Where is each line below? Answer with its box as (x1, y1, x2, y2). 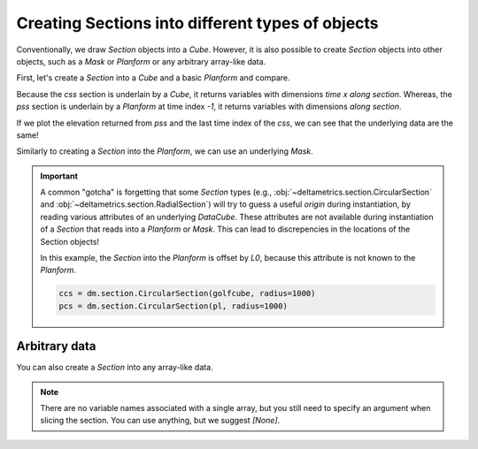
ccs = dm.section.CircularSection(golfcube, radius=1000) (58, 288, 316, 299)
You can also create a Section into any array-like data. (16, 362, 213, 373)
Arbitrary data (16, 339, 96, 354)
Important (40, 171, 79, 181)
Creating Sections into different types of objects (16, 13, 380, 33)
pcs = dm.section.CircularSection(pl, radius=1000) (58, 301, 288, 311)
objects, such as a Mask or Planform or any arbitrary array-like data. (16, 56, 266, 66)
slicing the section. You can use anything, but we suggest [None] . (40, 415, 281, 426)
